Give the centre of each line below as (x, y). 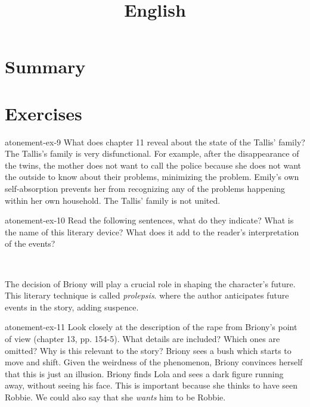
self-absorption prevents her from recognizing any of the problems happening (145, 189)
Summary (45, 66)
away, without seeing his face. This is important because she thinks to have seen (151, 385)
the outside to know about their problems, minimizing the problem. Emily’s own (152, 177)
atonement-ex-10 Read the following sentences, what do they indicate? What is (149, 220)
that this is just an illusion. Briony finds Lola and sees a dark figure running (144, 373)
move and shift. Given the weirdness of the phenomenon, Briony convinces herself (154, 362)
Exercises (44, 113)
